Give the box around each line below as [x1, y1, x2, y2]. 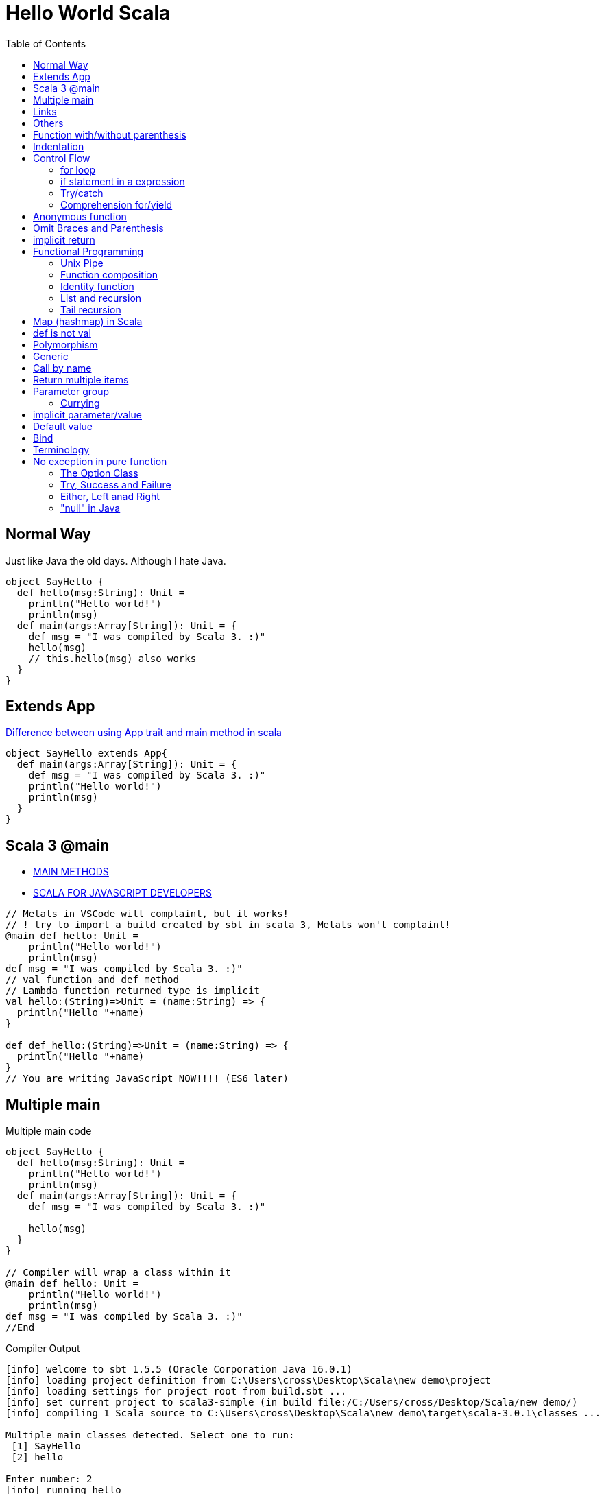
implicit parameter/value [33, 408, 142, 420]
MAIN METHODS [33, 866, 109, 878]
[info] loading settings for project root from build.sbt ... [5, 1386, 347, 1397]
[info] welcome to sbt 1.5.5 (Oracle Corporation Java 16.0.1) [5, 1364, 352, 1375]
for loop [60, 163, 96, 176]
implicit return [33, 233, 95, 246]
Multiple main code [5, 1125, 92, 1137]
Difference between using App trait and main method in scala [5, 726, 282, 739]
